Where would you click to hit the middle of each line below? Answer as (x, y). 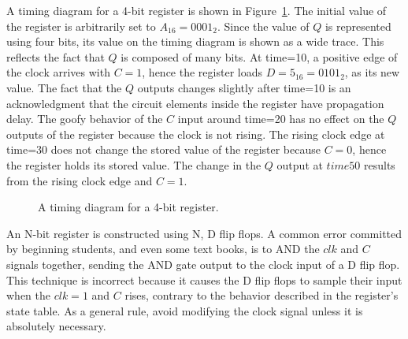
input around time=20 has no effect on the (281, 119)
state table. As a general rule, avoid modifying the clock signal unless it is (185, 310)
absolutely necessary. (56, 326)
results (380, 164)
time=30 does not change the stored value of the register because (163, 149)
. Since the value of (263, 26)
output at (300, 164)
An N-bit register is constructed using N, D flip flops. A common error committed (204, 233)
